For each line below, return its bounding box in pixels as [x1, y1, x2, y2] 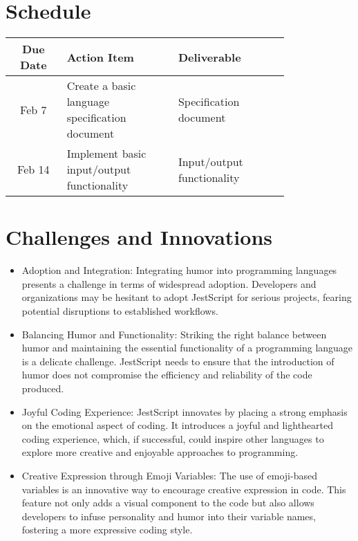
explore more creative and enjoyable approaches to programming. [21, 445, 299, 459]
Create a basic [66, 77, 136, 94]
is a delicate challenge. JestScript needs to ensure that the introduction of [21, 354, 335, 368]
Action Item [66, 48, 134, 65]
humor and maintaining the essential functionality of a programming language [21, 340, 353, 355]
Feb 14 [17, 161, 50, 178]
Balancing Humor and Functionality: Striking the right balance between [21, 327, 327, 341]
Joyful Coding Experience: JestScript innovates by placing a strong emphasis [21, 404, 348, 419]
